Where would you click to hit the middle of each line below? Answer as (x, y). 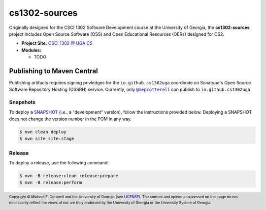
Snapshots (22, 102)
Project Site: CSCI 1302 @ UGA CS (57, 43)
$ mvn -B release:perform (51, 183)
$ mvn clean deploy (43, 132)
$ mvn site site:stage (47, 139)
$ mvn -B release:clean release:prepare (69, 176)
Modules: (31, 50)
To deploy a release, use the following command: (59, 163)
